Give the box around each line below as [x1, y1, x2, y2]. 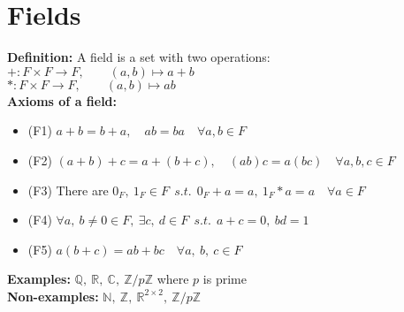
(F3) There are [27, 180, 109, 199]
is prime [202, 270, 247, 288]
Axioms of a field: [7, 91, 118, 110]
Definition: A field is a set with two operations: [7, 48, 271, 66]
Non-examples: [7, 286, 99, 305]
